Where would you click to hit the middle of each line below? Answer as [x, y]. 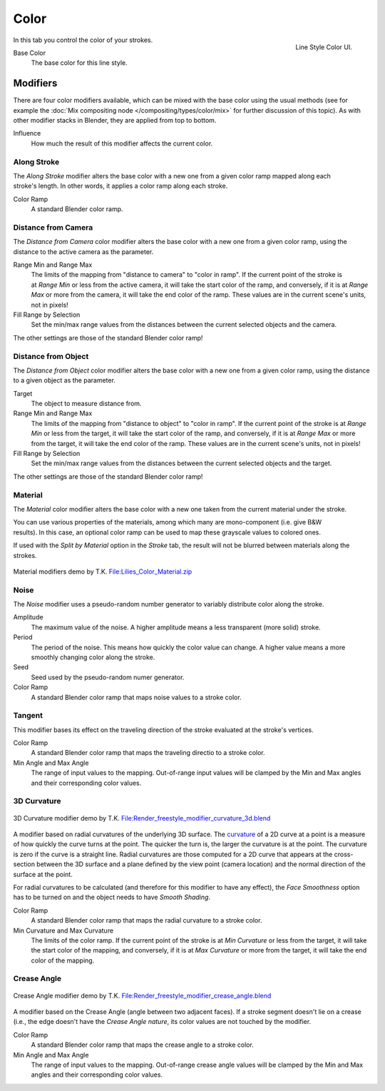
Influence [27, 133]
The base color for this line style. [79, 63]
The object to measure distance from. [86, 404]
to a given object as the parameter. [64, 380]
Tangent [28, 716]
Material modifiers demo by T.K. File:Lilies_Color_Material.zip [103, 572]
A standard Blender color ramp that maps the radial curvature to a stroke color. [147, 920]
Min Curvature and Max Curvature [63, 930]
